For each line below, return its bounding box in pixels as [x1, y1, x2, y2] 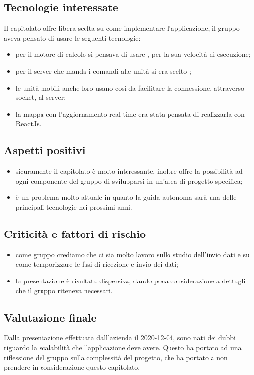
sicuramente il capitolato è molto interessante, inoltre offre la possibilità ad [15, 166, 243, 176]
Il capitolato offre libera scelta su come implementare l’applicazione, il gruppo [4, 23, 240, 33]
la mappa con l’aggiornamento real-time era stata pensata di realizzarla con [15, 108, 245, 119]
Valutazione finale [4, 309, 97, 325]
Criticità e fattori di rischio [4, 226, 146, 241]
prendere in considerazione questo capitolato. [4, 362, 140, 372]
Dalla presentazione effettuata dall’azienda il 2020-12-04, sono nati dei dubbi [4, 332, 236, 343]
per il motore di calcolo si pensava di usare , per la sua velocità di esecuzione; [15, 49, 251, 59]
